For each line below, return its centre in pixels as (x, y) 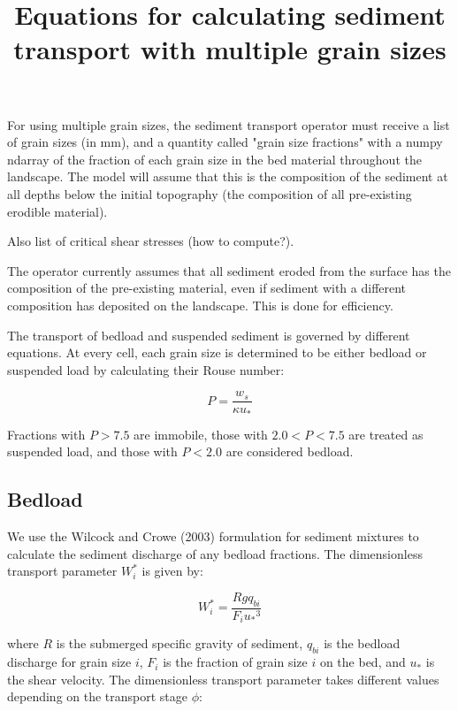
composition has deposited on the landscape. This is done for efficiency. (200, 305)
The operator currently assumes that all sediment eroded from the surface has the (229, 270)
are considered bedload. (290, 451)
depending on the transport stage (98, 696)
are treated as (386, 434)
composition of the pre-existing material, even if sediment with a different (207, 288)
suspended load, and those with (92, 451)
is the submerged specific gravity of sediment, (179, 643)
